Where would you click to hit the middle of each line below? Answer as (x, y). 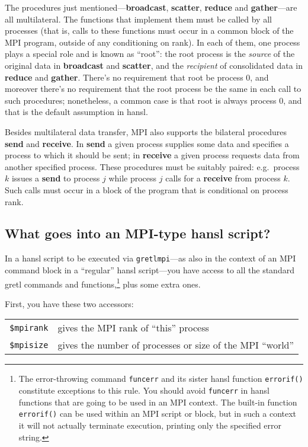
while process (133, 178)
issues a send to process (56, 178)
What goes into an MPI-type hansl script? (138, 233)
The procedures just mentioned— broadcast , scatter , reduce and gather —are (151, 7)
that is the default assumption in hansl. (76, 112)
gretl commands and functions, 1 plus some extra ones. (103, 283)
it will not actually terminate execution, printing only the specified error (150, 425)
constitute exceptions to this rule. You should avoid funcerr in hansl (144, 390)
